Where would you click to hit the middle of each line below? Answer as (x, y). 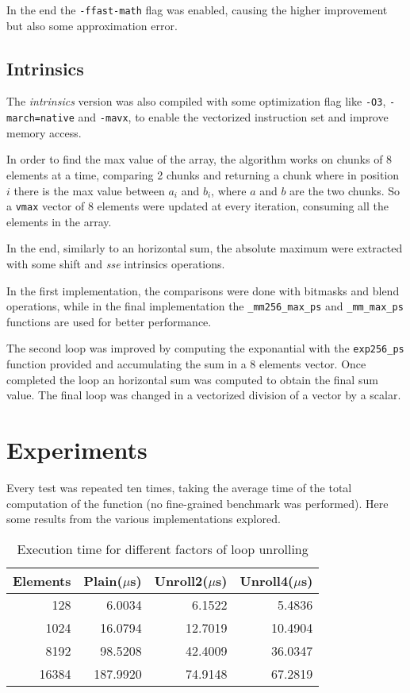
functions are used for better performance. (109, 321)
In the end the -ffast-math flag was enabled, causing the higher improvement (197, 10)
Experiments (77, 450)
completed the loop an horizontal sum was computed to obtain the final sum (192, 379)
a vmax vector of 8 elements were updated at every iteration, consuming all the (197, 206)
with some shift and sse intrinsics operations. (116, 263)
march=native (40, 119)
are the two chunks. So (345, 190)
